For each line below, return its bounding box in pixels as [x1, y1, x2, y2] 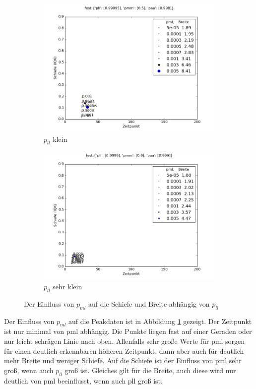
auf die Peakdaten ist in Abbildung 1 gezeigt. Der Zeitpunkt [68, 316, 252, 326]
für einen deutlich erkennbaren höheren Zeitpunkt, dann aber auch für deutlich [4, 345, 244, 356]
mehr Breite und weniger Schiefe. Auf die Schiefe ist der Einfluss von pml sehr [4, 355, 242, 366]
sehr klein [53, 281, 82, 291]
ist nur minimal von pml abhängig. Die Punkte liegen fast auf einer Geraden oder [4, 326, 252, 336]
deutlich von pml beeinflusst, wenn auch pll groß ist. [4, 375, 163, 386]
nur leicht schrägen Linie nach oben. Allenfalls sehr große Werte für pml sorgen [4, 335, 245, 346]
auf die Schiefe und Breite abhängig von [88, 298, 210, 309]
